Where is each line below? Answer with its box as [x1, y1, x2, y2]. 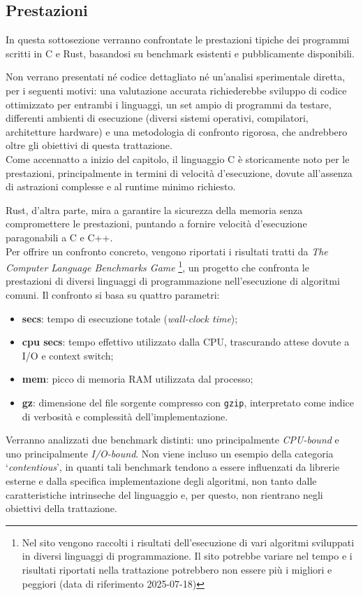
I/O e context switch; [22, 348, 114, 362]
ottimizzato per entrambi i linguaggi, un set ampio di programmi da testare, [6, 97, 332, 111]
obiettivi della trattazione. [6, 501, 117, 516]
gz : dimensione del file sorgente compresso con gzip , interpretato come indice [22, 395, 354, 409]
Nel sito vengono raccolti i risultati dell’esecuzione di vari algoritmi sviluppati [22, 534, 355, 549]
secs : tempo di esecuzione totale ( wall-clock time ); [22, 311, 238, 325]
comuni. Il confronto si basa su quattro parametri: [6, 287, 220, 301]
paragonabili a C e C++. [6, 229, 113, 244]
